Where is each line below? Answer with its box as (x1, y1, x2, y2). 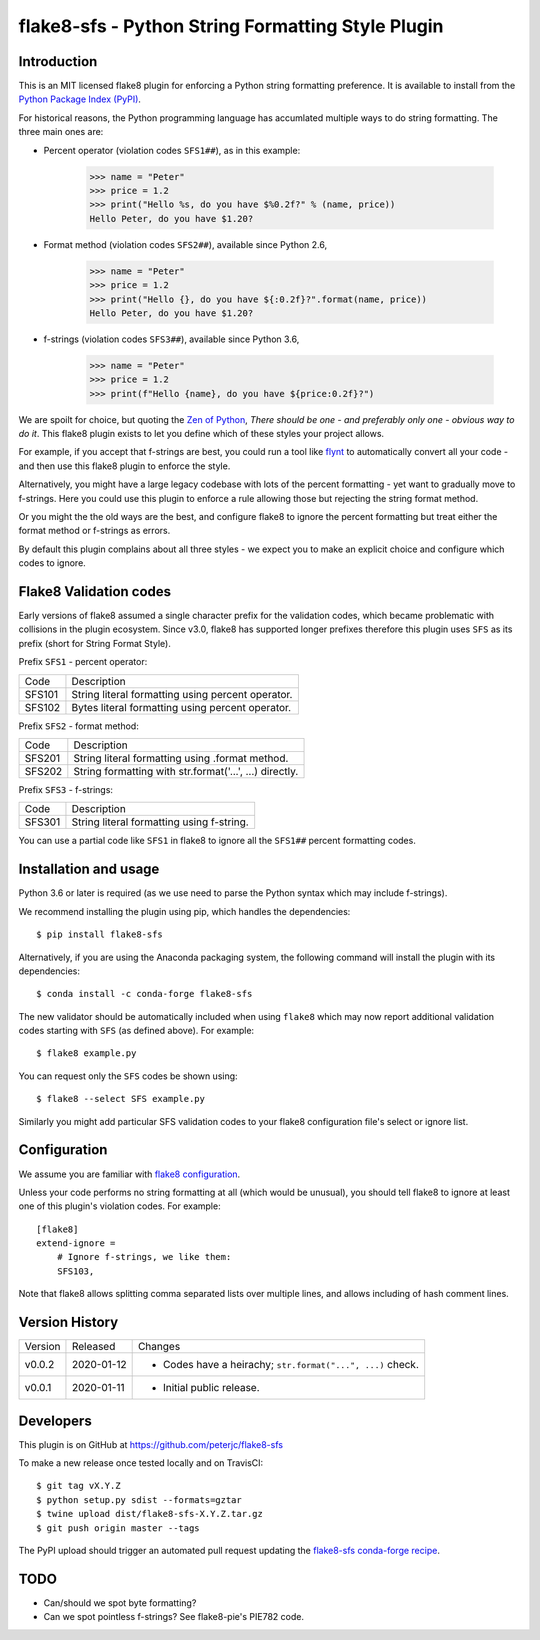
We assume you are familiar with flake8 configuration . (18, 1168, 241, 1180)
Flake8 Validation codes (18, 583, 172, 600)
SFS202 (24, 765, 63, 779)
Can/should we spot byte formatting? (43, 1596, 197, 1609)
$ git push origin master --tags (36, 1522, 200, 1534)
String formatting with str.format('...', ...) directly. (73, 765, 299, 779)
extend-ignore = (36, 1238, 116, 1249)
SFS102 (24, 700, 61, 714)
